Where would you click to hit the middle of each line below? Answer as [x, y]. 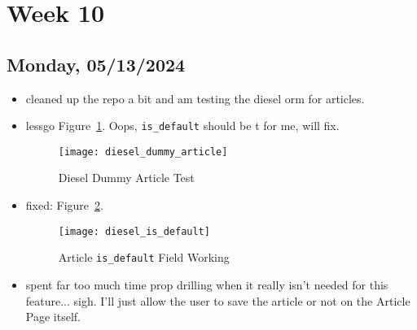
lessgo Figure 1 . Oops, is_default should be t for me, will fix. [182, 126]
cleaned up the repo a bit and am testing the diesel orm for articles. [195, 98]
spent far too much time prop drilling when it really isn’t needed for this [207, 284]
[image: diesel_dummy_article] [143, 152]
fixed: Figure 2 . [64, 205]
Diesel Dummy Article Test [126, 178]
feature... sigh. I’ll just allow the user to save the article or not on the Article [218, 300]
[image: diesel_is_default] [134, 231]
